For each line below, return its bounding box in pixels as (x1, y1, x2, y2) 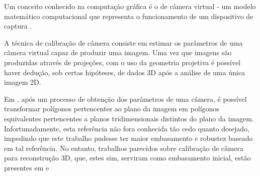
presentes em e (4, 162, 49, 172)
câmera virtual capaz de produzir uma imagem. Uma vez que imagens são (4, 47, 232, 58)
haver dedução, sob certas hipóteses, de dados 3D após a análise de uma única (4, 67, 245, 77)
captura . (4, 21, 32, 31)
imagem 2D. (4, 77, 41, 87)
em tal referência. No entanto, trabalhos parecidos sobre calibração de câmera (4, 142, 243, 153)
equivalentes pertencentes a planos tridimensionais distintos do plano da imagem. (4, 113, 254, 123)
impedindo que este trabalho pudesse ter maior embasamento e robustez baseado (4, 133, 253, 143)
